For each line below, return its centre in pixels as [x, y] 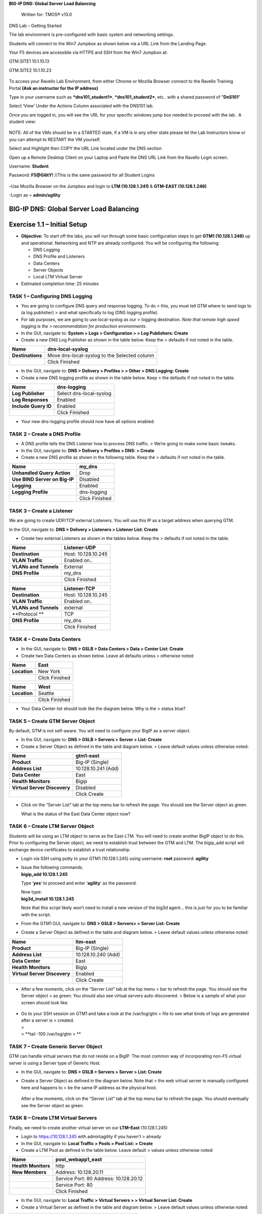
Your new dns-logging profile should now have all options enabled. [88, 422]
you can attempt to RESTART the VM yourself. [55, 139]
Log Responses [30, 400]
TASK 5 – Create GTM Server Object [52, 721]
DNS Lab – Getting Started [35, 25]
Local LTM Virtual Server [58, 277]
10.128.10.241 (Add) [97, 769]
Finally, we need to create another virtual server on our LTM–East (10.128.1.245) [88, 1128]
